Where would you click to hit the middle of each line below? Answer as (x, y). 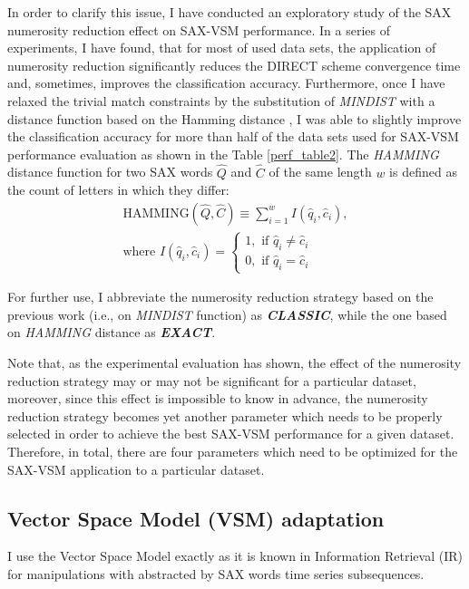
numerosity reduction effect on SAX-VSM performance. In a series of (199, 29)
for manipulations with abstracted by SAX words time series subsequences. (216, 573)
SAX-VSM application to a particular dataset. (136, 469)
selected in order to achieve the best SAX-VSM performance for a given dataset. (231, 434)
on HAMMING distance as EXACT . (112, 332)
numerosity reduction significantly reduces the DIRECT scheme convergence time (234, 65)
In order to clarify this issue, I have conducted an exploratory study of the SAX (230, 12)
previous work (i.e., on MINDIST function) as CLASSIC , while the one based (227, 314)
